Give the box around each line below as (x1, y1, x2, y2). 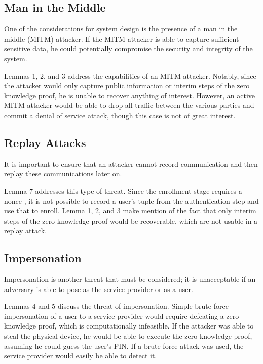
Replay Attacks (4, 134, 86, 150)
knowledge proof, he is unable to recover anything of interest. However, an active (4, 90, 255, 100)
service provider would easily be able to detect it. (4, 350, 157, 361)
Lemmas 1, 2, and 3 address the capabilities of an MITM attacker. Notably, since (4, 70, 256, 81)
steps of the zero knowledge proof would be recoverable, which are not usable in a (4, 215, 258, 226)
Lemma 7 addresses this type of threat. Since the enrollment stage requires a (4, 185, 242, 196)
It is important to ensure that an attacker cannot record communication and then (4, 158, 258, 169)
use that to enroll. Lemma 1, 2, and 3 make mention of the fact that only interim (4, 205, 256, 216)
